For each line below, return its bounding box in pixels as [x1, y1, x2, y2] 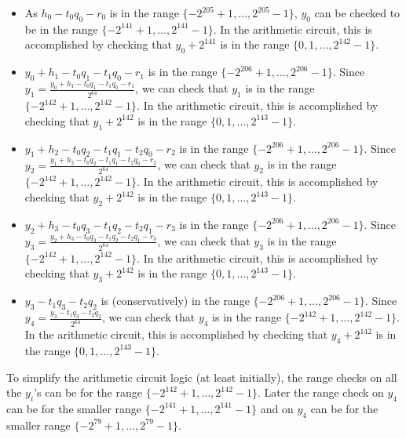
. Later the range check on [257, 384, 384, 401]
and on [260, 400, 294, 416]
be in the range [24, 20, 98, 37]
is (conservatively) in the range [101, 292, 250, 309]
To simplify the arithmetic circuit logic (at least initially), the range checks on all [6, 368, 397, 385]
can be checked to [314, 5, 401, 20]
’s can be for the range [34, 384, 142, 401]
